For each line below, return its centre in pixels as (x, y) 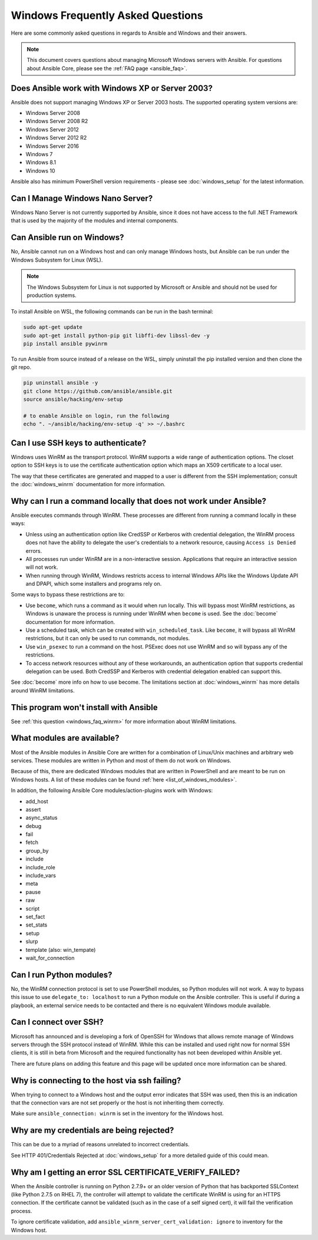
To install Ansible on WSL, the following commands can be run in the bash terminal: (112, 312)
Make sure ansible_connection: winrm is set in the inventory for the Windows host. (117, 1113)
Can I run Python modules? (62, 974)
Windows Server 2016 (52, 146)
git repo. (21, 367)
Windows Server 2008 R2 (57, 121)
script (33, 908)
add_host (37, 801)
